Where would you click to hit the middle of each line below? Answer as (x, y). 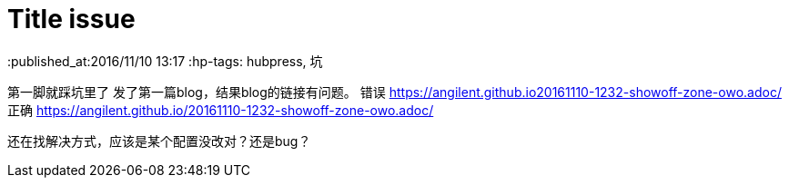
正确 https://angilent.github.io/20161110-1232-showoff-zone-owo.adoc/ (221, 110)
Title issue (71, 19)
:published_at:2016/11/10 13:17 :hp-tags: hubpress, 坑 (165, 61)
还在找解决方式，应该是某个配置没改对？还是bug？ (159, 141)
